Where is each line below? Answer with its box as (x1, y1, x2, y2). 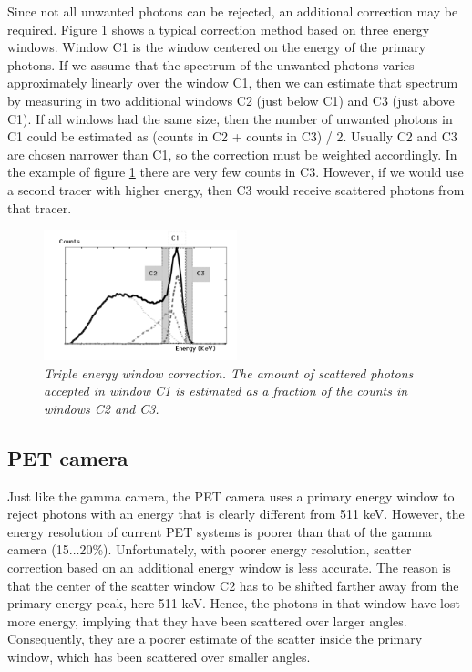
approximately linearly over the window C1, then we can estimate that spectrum (7, 73, 458, 92)
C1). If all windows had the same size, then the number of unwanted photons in (7, 109, 453, 128)
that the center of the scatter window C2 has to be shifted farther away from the (7, 575, 459, 594)
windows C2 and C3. (44, 398, 159, 418)
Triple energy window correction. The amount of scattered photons (44, 363, 414, 382)
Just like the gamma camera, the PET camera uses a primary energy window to (7, 486, 455, 505)
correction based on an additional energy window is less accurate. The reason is (7, 558, 451, 577)
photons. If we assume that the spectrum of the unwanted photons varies (7, 55, 415, 74)
